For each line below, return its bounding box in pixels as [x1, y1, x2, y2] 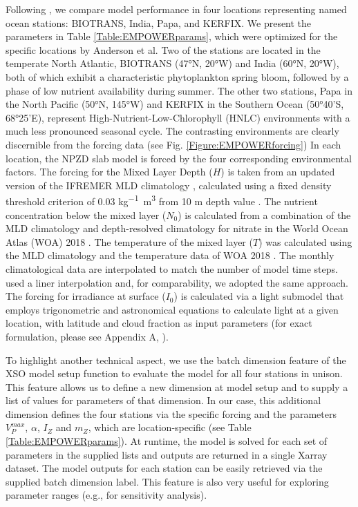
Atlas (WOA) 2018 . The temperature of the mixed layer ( [6, 234, 253, 249]
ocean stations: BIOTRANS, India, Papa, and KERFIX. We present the [6, 15, 312, 30]
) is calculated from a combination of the [178, 207, 351, 222]
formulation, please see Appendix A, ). [6, 329, 169, 343]
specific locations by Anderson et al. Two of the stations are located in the [6, 42, 321, 57]
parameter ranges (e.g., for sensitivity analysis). [6, 488, 207, 502]
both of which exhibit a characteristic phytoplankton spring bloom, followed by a [6, 69, 349, 84]
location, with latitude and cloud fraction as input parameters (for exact [6, 316, 312, 330]
